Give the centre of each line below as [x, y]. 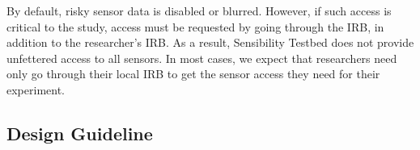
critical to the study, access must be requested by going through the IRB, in [195, 26]
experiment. [36, 89]
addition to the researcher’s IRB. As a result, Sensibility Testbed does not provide [210, 42]
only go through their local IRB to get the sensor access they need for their [193, 74]
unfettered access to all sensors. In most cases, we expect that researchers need [202, 58]
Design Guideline [80, 133]
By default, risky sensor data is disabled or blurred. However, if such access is [199, 10]
